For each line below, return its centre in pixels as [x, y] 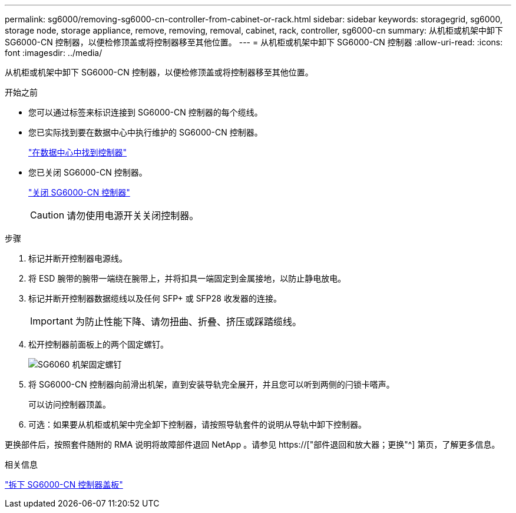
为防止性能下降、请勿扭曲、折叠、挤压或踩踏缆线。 [188, 322]
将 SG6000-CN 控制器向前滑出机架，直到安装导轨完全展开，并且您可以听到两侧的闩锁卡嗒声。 [211, 384]
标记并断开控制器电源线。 [78, 258]
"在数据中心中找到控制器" [78, 152]
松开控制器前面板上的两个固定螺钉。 [98, 344]
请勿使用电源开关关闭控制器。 [133, 216]
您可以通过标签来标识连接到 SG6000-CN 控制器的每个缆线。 [145, 112]
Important [52, 321]
